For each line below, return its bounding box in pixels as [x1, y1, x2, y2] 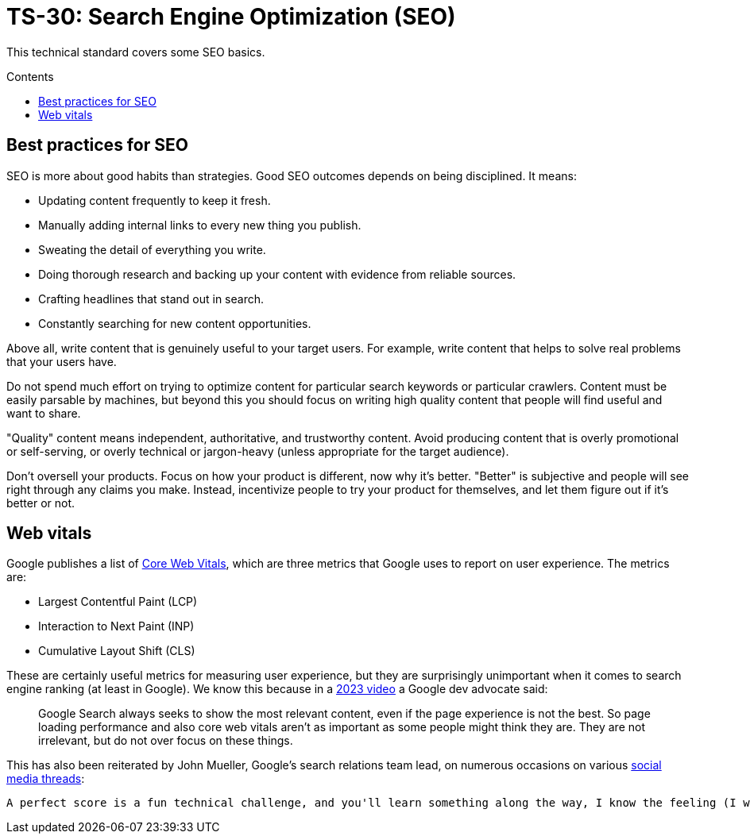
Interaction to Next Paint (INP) [38, 619, 195, 634]
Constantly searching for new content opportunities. [38, 316, 311, 330]
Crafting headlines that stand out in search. [38, 291, 264, 306]
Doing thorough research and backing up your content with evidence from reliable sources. [38, 267, 516, 281]
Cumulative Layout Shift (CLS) [38, 644, 195, 658]
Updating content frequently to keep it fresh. [38, 193, 271, 207]
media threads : [6, 772, 85, 786]
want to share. [6, 406, 81, 420]
